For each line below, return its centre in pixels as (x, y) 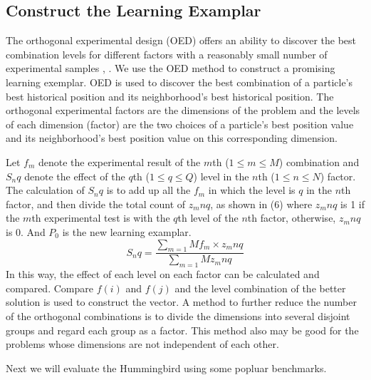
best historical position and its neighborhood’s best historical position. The (170, 96)
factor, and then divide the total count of (96, 204)
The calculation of (45, 190)
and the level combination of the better (260, 288)
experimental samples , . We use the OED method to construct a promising (171, 68)
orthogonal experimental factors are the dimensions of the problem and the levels (183, 110)
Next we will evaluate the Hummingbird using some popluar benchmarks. (166, 368)
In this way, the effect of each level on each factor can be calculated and (163, 274)
